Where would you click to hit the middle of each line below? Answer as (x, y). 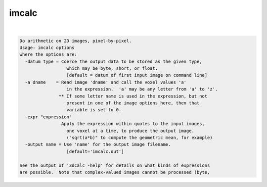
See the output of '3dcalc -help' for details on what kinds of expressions (115, 165)
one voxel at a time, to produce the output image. (131, 131)
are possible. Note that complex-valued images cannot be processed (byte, (115, 172)
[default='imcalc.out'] (95, 151)
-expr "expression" (48, 117)
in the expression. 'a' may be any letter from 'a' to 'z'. (142, 89)
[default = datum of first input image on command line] (137, 75)
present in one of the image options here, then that (133, 103)
